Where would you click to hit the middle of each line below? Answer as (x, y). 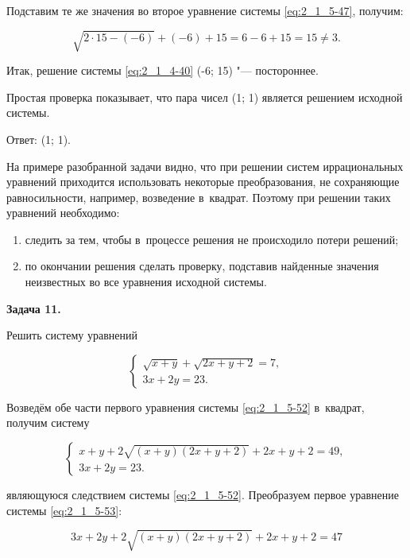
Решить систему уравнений (72, 335)
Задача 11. (34, 308)
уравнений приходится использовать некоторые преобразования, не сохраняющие (203, 182)
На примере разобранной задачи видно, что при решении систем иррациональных (205, 166)
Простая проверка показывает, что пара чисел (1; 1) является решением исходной (205, 97)
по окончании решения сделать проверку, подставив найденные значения (202, 266)
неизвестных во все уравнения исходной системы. (146, 282)
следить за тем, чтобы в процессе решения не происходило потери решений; (212, 239)
